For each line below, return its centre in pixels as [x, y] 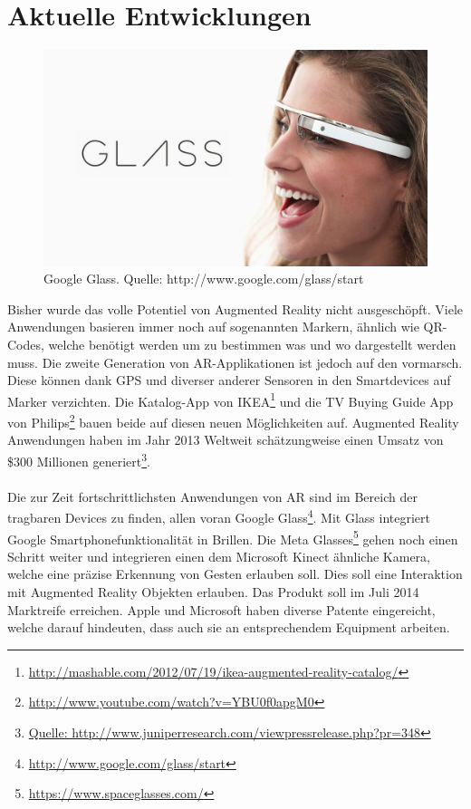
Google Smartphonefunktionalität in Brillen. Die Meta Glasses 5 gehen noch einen [233, 537]
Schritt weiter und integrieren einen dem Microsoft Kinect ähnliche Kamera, [219, 556]
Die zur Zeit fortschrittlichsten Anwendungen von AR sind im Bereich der [212, 496]
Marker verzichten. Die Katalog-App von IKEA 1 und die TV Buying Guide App [231, 400]
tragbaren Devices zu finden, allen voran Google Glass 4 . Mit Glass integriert [219, 516]
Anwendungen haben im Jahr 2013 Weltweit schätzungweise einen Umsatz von [226, 440]
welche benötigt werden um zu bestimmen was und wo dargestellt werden [252, 344]
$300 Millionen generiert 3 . [79, 459]
